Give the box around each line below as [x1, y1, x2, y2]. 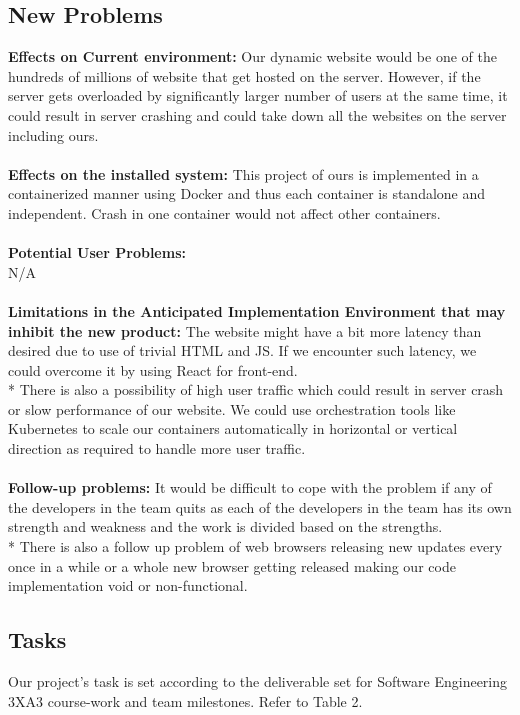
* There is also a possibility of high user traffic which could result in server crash [8, 379, 504, 400]
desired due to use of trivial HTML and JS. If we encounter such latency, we [8, 340, 477, 361]
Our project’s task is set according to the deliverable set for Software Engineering [8, 671, 508, 692]
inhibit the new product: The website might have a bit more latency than [8, 320, 482, 341]
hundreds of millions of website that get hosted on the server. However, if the [8, 65, 481, 86]
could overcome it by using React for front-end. [8, 359, 298, 380]
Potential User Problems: [8, 242, 186, 263]
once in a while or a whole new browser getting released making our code [8, 555, 456, 576]
